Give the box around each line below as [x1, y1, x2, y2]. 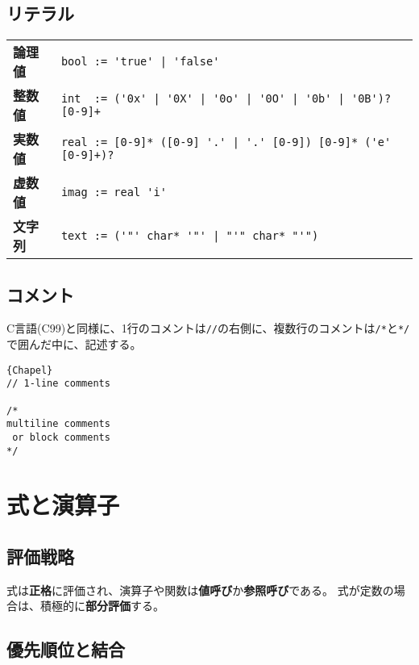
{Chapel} [6, 364, 53, 376]
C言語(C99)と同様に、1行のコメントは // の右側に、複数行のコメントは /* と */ [6, 320, 410, 337]
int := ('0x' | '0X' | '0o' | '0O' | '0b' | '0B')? [60, 92, 392, 106]
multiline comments [6, 418, 110, 430]
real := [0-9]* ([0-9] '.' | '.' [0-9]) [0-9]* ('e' [60, 136, 392, 149]
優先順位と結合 [6, 637, 125, 662]
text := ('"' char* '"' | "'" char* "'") [60, 229, 319, 243]
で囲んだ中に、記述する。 [6, 336, 142, 353]
